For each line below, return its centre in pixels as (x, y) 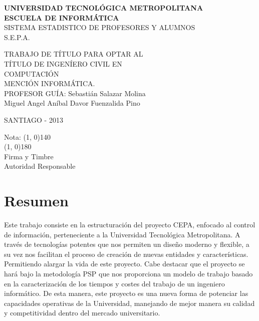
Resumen (36, 201)
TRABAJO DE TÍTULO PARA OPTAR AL (74, 54)
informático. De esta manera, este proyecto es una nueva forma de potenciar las (126, 293)
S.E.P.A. (17, 37)
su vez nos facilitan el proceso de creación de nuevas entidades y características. (126, 254)
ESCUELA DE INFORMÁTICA (62, 17)
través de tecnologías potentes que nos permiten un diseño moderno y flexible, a (127, 244)
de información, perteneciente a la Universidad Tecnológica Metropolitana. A (122, 234)
